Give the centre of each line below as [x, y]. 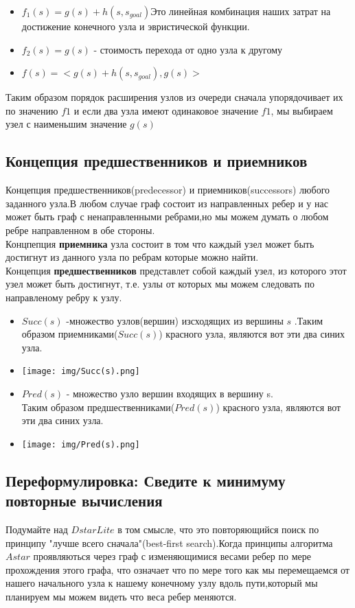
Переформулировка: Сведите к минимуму [146, 480]
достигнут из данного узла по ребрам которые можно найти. [132, 257]
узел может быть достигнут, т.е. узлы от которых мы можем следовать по [160, 284]
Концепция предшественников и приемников [157, 161]
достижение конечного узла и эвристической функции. [136, 26]
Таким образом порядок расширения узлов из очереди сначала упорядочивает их [174, 97]
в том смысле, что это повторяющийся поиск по [218, 529]
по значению [32, 110]
